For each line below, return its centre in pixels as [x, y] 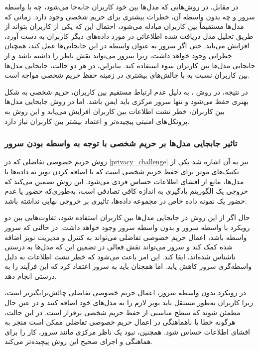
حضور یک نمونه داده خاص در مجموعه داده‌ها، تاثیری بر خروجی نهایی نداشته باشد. [126, 200]
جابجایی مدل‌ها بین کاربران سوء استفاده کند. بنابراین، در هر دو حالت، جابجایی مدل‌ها [130, 65]
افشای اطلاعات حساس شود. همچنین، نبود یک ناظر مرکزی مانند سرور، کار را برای [127, 331]
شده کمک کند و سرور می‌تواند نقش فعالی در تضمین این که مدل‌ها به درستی [119, 247]
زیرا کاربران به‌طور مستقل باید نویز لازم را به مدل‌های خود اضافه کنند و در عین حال [129, 302]
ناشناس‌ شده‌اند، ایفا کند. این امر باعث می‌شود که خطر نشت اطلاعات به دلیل [120, 256]
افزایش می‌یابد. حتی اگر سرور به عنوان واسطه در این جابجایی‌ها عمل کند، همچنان [127, 46]
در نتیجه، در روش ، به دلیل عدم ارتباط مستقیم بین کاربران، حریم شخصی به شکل [126, 91]
